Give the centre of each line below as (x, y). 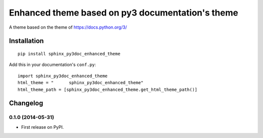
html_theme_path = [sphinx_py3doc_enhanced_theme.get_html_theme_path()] (108, 89)
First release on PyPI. (43, 127)
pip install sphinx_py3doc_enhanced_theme (69, 54)
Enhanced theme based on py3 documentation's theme (124, 13)
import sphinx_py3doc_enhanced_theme (63, 76)
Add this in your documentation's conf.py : (53, 65)
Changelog (26, 103)
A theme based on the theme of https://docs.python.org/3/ (68, 27)
